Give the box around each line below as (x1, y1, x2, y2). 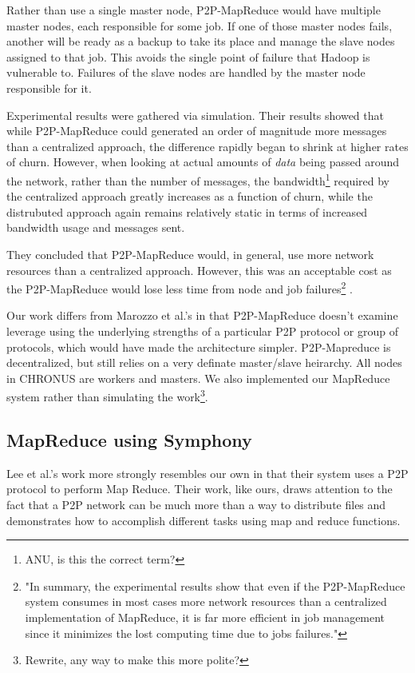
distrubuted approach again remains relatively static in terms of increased (6, 203, 368, 220)
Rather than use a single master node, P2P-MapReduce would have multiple (6, 2, 381, 18)
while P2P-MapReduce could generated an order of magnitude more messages (6, 122, 387, 139)
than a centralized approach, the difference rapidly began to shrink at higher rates (6, 137, 409, 154)
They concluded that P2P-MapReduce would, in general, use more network (6, 245, 374, 262)
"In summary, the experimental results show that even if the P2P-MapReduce (25, 577, 405, 594)
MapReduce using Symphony (6, 428, 252, 452)
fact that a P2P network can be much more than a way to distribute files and (6, 496, 386, 513)
